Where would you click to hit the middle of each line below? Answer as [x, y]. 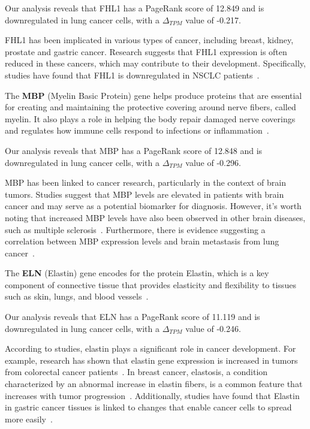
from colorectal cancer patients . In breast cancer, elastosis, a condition [136, 372]
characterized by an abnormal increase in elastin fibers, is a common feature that [154, 384]
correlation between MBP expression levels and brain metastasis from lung [142, 241]
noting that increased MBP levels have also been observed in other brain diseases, [155, 217]
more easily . [29, 419]
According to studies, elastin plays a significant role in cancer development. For [151, 348]
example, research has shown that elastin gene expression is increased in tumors [151, 360]
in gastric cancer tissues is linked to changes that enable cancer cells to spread [148, 407]
